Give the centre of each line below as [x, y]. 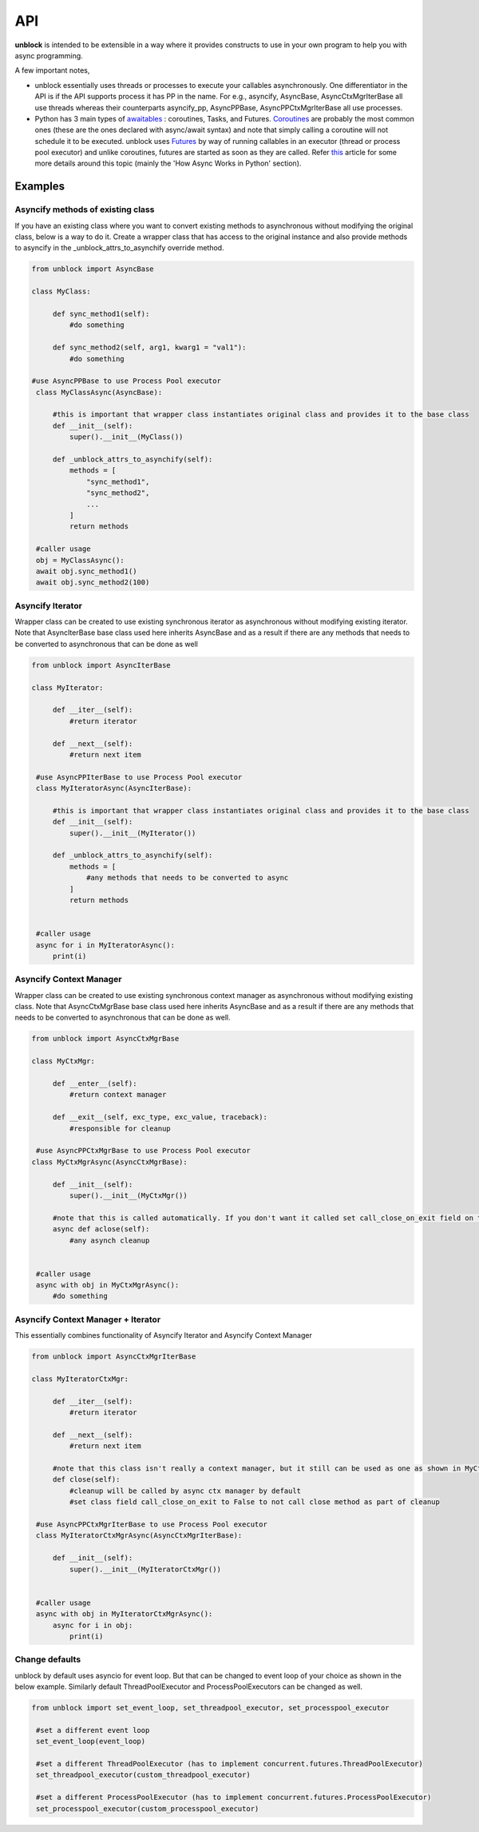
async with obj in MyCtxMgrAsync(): [108, 1285]
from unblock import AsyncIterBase [101, 665]
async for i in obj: [93, 1625]
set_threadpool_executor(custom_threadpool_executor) [143, 1775]
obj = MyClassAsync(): [81, 560]
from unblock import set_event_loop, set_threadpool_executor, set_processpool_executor [211, 1708]
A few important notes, [52, 70]
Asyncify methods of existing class [85, 210]
